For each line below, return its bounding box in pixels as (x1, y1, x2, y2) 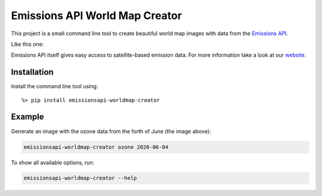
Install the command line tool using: (11, 83, 98, 90)
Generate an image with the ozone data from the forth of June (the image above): (11, 127, 211, 135)
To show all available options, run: (11, 158, 95, 166)
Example (11, 112, 44, 122)
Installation (11, 67, 54, 77)
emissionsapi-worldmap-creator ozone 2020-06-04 (23, 144, 169, 150)
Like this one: (11, 41, 44, 48)
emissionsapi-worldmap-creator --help (23, 175, 137, 182)
